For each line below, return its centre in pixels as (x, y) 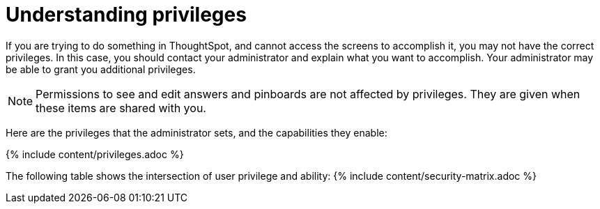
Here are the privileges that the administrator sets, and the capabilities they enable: (197, 132)
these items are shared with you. (121, 108)
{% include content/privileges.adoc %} (95, 154)
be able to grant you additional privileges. (101, 69)
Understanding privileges (126, 15)
